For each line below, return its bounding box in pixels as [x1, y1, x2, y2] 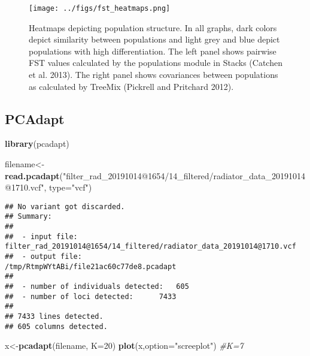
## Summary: [5, 212, 52, 221]
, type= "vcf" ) [44, 181, 92, 194]
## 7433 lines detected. [5, 312, 104, 321]
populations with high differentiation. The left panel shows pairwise [29, 44, 276, 57]
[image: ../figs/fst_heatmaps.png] [29, 4, 171, 13]
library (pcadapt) [5, 137, 69, 150]
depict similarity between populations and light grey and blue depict [29, 33, 280, 46]
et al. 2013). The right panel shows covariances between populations [29, 68, 278, 81]
